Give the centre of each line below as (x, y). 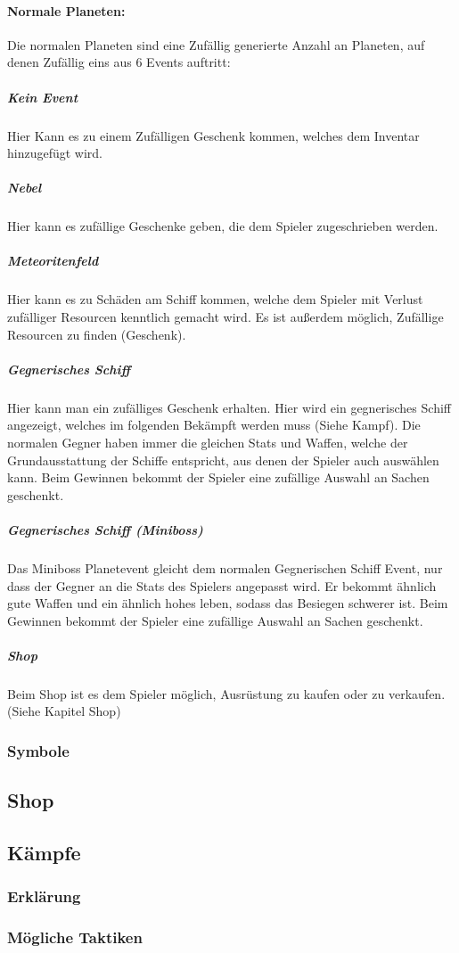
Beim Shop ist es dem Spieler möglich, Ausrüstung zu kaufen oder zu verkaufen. (226, 693)
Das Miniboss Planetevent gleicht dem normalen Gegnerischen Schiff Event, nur (225, 567)
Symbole (38, 750)
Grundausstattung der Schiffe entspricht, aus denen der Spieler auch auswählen (223, 460)
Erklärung (44, 896)
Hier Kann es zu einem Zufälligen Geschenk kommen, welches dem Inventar (213, 135)
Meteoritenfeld (53, 261)
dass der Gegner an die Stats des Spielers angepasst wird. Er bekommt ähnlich (222, 585)
